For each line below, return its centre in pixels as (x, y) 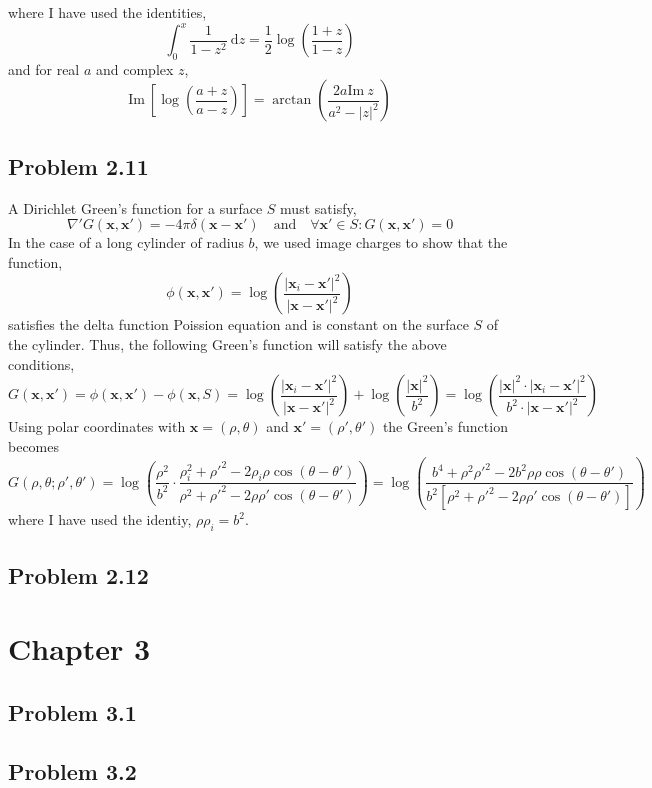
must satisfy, (318, 207)
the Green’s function (445, 426)
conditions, (41, 363)
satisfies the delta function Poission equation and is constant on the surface (238, 324)
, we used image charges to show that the (381, 242)
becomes (34, 445)
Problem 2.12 (78, 574)
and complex (134, 68)
